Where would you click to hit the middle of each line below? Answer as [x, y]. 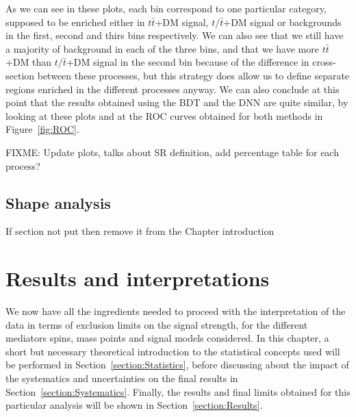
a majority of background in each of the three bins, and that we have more [162, 48]
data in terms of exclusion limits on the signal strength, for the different [157, 324]
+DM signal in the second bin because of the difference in [188, 62]
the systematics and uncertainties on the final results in [122, 378]
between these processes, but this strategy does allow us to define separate [193, 75]
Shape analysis [58, 202]
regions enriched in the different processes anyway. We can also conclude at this [173, 89]
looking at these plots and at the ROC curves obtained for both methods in [164, 115]
